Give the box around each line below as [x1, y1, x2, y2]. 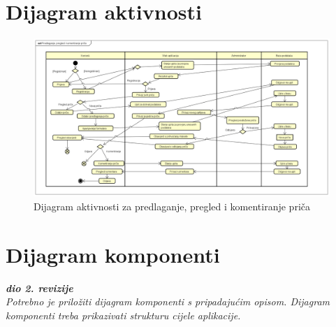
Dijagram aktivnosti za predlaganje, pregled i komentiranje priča [34, 198, 311, 213]
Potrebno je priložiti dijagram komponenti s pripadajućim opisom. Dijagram [6, 294, 330, 309]
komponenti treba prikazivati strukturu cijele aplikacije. [6, 307, 241, 322]
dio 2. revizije [6, 280, 73, 295]
